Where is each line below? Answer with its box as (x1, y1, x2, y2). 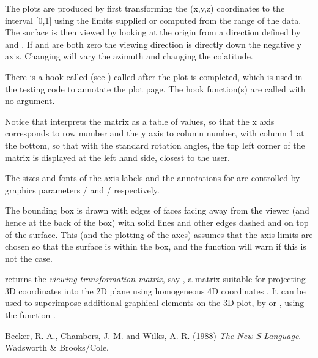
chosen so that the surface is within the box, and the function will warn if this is (5, 240, 306, 253)
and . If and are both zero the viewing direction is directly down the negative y (5, 37, 302, 50)
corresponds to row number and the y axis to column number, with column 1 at (5, 127, 305, 140)
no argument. (5, 94, 55, 107)
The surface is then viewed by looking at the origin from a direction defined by (5, 26, 301, 39)
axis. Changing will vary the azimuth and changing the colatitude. (5, 50, 253, 62)
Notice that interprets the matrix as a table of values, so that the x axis (5, 114, 275, 127)
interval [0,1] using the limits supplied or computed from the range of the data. (5, 13, 301, 26)
